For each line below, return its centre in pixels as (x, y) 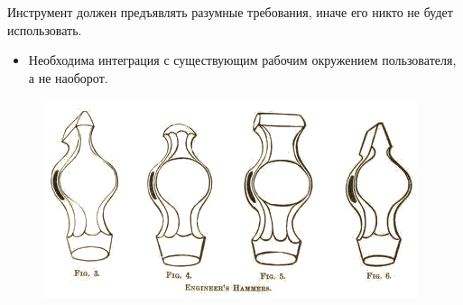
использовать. (45, 29)
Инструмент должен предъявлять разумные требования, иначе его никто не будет (230, 12)
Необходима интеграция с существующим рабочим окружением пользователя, (242, 60)
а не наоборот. (68, 77)
